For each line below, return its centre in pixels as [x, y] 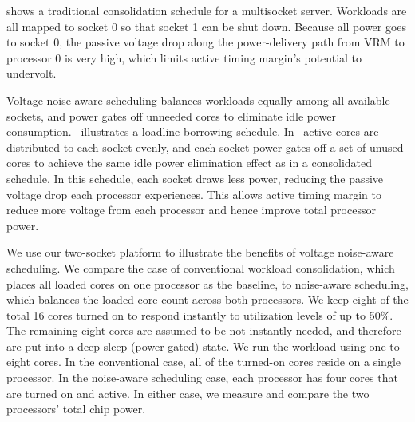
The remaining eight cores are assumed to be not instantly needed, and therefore [204, 330]
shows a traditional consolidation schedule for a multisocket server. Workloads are [207, 10]
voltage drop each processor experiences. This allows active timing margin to [194, 194]
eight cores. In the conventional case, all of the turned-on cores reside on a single [204, 362]
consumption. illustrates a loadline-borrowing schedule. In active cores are [193, 131]
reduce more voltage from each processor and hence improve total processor [191, 210]
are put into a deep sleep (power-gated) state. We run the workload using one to [203, 346]
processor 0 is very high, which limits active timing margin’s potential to [184, 57]
